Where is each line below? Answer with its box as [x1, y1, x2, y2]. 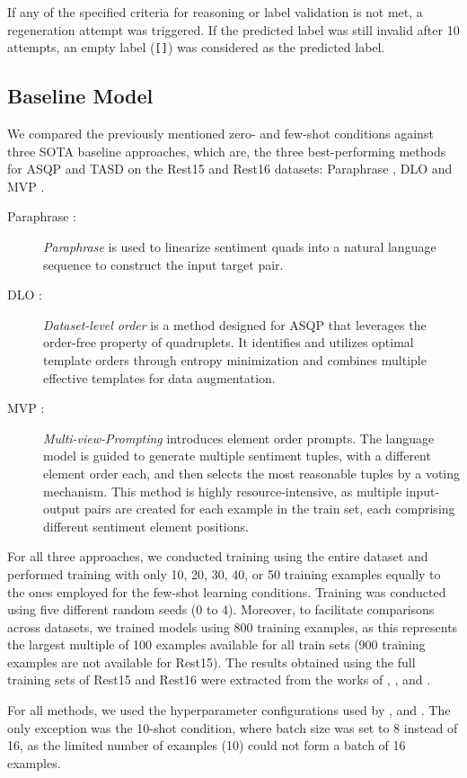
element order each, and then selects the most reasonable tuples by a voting [43, 463, 461, 482]
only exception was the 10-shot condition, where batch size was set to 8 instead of [7, 718, 458, 737]
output [43, 499, 81, 518]
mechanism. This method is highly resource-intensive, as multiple [43, 481, 402, 500]
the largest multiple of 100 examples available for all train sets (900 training [7, 635, 426, 654]
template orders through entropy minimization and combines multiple [43, 350, 427, 369]
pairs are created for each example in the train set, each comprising [84, 499, 455, 518]
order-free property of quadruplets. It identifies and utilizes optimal [43, 333, 414, 352]
